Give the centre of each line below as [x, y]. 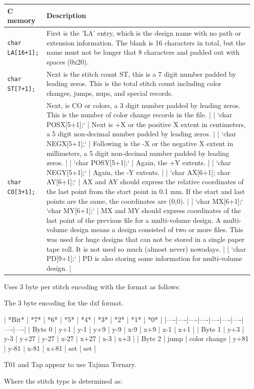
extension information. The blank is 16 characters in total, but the [146, 42]
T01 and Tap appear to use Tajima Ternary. [70, 364]
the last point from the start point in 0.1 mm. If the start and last [146, 191]
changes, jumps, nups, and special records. [110, 93]
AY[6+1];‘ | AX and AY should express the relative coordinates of [145, 182]
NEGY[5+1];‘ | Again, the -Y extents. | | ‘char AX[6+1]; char [138, 172]
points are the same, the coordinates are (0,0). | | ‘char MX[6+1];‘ [145, 201]
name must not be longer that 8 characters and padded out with [143, 52]
